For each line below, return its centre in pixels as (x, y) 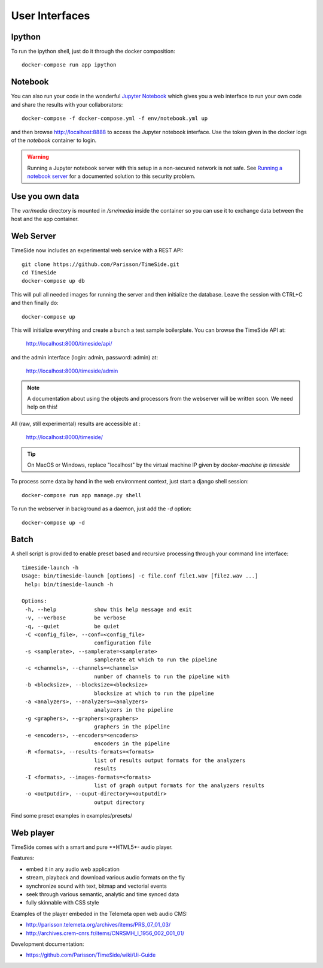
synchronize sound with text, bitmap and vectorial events (96, 886)
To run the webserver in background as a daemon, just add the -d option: (101, 509)
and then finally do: (35, 303)
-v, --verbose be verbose (75, 618)
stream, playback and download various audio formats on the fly (106, 878)
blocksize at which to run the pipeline (154, 693)
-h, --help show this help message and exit (109, 609)
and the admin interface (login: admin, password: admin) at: (85, 357)
